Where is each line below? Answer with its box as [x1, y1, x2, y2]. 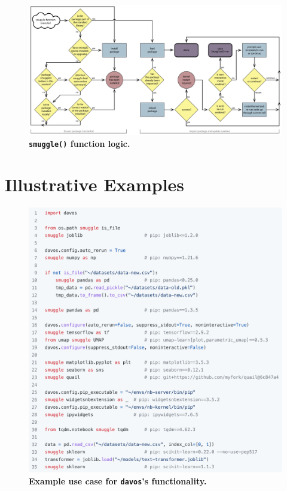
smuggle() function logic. [29, 137, 130, 149]
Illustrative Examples [5, 172, 185, 197]
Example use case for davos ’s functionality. [29, 475, 207, 487]
